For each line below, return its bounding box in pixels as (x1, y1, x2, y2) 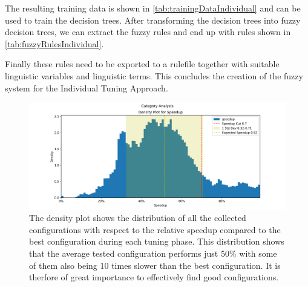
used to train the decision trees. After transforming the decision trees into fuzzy (5, 13, 301, 26)
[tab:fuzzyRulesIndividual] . (5, 37, 104, 50)
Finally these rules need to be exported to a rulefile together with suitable (5, 58, 280, 70)
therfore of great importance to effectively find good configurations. (29, 271, 279, 283)
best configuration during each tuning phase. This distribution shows (29, 235, 284, 248)
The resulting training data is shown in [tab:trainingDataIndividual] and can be (5, 2, 301, 14)
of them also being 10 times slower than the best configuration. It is (29, 259, 281, 271)
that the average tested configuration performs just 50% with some (29, 246, 277, 259)
